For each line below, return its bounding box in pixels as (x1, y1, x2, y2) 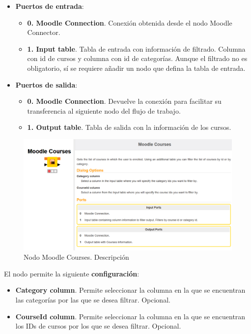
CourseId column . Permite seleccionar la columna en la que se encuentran (15, 311, 246, 321)
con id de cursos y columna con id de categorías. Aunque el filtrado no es (27, 53, 248, 63)
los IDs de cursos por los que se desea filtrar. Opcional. (15, 321, 181, 331)
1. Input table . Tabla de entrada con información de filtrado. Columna (27, 43, 246, 54)
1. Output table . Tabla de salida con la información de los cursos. (27, 122, 231, 132)
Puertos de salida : (15, 79, 78, 90)
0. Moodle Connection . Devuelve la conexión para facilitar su (27, 96, 222, 106)
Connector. (27, 27, 60, 37)
